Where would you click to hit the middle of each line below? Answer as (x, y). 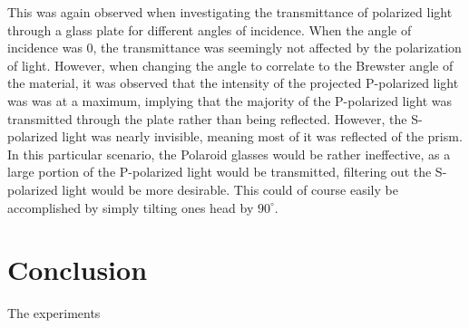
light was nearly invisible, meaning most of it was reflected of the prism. (262, 136)
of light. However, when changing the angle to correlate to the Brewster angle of (230, 65)
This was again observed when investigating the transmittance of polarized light (230, 12)
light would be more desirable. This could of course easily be (230, 189)
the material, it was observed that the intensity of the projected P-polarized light (233, 83)
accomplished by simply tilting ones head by (131, 207)
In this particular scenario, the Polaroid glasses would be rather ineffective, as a (229, 154)
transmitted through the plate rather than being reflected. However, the (207, 118)
